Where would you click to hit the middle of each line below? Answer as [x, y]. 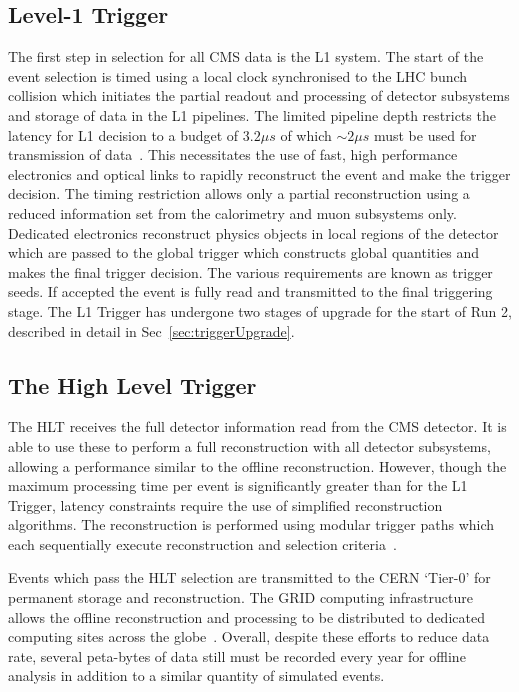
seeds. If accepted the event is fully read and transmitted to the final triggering [250, 291]
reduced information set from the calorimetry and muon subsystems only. [232, 212]
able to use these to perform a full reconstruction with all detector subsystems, [249, 445]
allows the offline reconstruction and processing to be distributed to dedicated [246, 616]
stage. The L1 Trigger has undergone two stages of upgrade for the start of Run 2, [260, 310]
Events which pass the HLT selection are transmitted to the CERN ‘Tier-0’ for [249, 577]
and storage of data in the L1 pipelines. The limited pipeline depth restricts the [252, 114]
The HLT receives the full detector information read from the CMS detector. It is [257, 426]
